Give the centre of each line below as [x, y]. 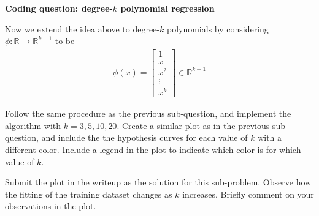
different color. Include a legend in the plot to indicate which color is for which [153, 149]
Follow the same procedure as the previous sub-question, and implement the [148, 114]
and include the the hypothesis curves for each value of [144, 137]
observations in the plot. [51, 206]
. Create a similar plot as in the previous [193, 125]
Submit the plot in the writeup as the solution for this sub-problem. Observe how [158, 182]
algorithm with [33, 125]
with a [270, 137]
